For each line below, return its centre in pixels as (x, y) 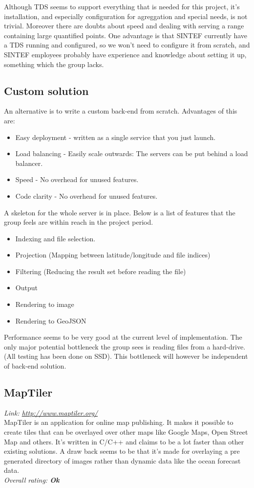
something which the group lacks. (54, 64)
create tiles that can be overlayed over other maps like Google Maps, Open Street (126, 432)
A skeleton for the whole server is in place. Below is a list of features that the (120, 212)
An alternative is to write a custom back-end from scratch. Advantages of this (121, 111)
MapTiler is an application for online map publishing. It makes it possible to (119, 422)
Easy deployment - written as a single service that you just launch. (116, 137)
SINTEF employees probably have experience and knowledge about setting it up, (125, 54)
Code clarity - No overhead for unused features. (86, 196)
